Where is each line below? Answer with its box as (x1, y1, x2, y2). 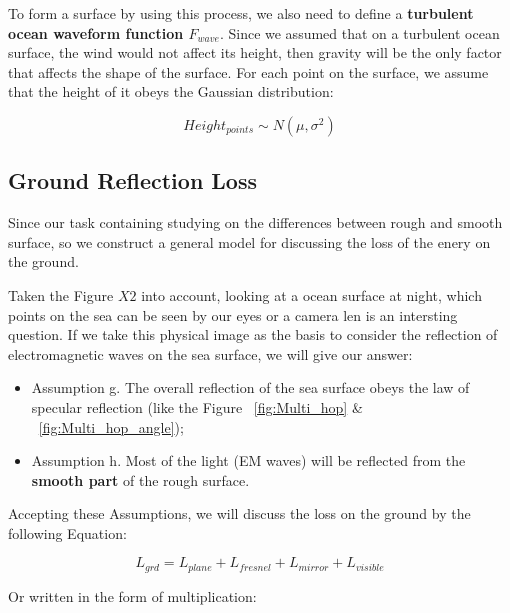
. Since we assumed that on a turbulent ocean (219, 22, 500, 43)
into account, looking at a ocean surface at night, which (141, 284, 482, 305)
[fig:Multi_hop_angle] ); (38, 416, 184, 437)
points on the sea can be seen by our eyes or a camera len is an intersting (8, 304, 458, 325)
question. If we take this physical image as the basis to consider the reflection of (8, 324, 498, 345)
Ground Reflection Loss (8, 165, 258, 196)
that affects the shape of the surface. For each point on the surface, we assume (8, 61, 489, 82)
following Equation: (8, 522, 127, 543)
